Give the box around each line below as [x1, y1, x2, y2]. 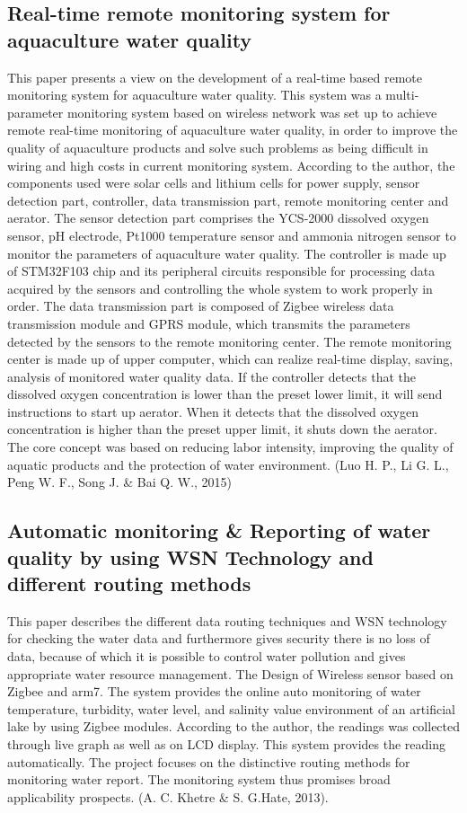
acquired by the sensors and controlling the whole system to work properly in [7, 278, 433, 297]
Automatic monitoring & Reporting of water [7, 517, 431, 544]
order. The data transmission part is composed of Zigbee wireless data [7, 296, 394, 315]
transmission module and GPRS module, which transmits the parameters [7, 314, 410, 332]
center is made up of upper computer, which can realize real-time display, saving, [7, 349, 454, 368]
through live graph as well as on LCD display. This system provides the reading [7, 734, 445, 753]
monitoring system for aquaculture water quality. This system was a [7, 85, 382, 104]
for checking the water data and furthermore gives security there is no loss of [7, 629, 430, 648]
